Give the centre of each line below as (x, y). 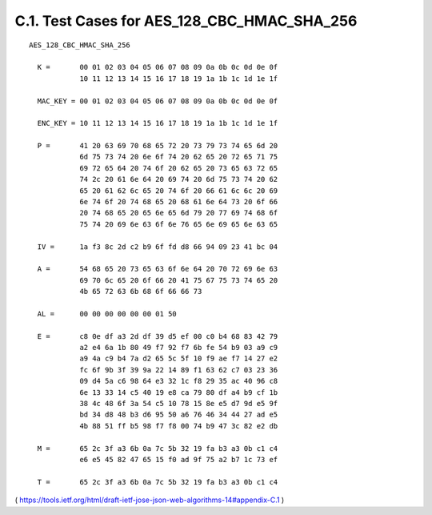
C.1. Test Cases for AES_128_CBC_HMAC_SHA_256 (186, 21)
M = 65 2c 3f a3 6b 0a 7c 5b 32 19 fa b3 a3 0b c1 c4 (158, 448)
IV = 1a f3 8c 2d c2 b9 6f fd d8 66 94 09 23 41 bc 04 (158, 247)
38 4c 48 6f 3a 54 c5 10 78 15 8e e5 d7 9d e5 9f (179, 404)
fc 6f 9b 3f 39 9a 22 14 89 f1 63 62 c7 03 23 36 (179, 370)
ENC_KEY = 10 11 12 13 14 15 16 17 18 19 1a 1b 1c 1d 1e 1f (158, 123)
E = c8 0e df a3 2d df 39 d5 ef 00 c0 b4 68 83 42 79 (158, 336)
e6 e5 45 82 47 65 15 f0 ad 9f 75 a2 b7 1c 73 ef (179, 459)
